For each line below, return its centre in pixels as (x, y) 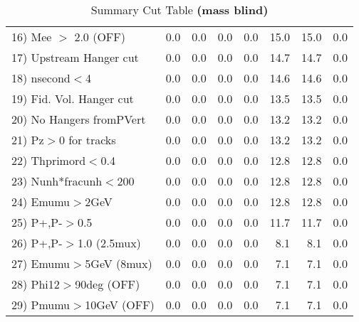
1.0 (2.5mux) (109, 243)
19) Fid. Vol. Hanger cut (73, 98)
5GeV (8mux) (119, 263)
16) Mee (32, 37)
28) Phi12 (36, 284)
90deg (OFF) (108, 284)
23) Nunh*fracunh (57, 181)
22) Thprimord (49, 160)
